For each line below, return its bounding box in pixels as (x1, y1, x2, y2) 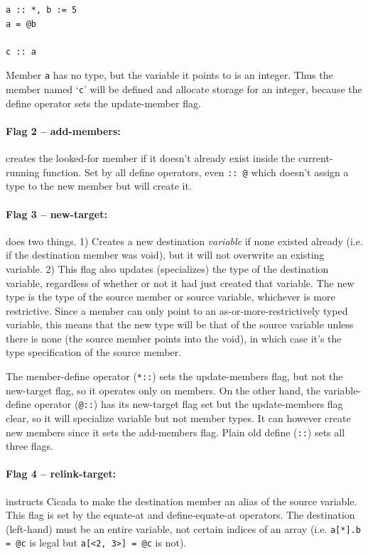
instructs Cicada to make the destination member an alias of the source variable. (6, 493, 357, 508)
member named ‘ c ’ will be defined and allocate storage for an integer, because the (6, 82, 362, 97)
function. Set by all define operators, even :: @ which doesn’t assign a (43, 164, 349, 179)
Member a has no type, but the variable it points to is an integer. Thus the (6, 68, 333, 82)
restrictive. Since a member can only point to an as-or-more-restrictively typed (6, 303, 348, 318)
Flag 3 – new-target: (6, 206, 107, 221)
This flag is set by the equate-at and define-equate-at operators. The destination (6, 507, 355, 522)
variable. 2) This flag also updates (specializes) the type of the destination (6, 261, 329, 276)
